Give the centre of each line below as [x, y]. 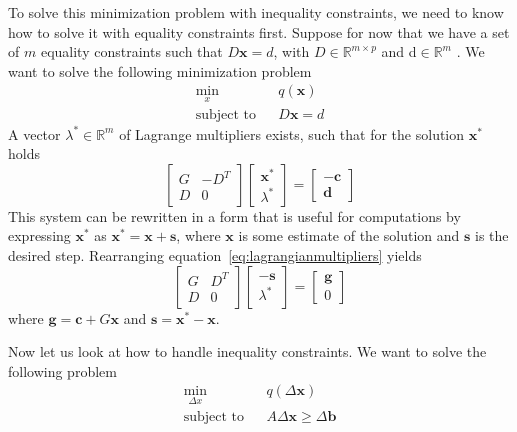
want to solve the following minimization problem [160, 70]
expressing [39, 235]
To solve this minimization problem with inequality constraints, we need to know [256, 12]
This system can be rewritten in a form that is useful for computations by [234, 215]
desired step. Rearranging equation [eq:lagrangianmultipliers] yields [215, 255]
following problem [62, 370]
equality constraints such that [131, 51]
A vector [34, 133]
